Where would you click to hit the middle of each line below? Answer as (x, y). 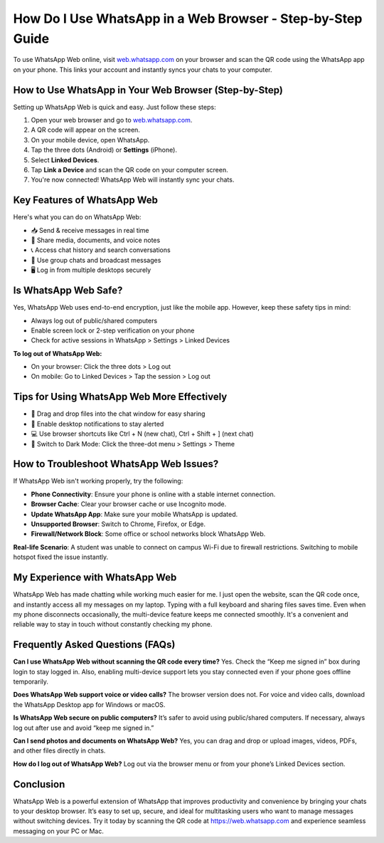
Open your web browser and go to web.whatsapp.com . (112, 120)
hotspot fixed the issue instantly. (61, 557)
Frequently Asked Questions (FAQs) (94, 645)
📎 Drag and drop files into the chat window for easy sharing (118, 414)
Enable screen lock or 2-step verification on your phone (113, 330)
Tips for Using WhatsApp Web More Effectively (120, 397)
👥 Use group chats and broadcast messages (96, 260)
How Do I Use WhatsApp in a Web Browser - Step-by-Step (188, 19)
